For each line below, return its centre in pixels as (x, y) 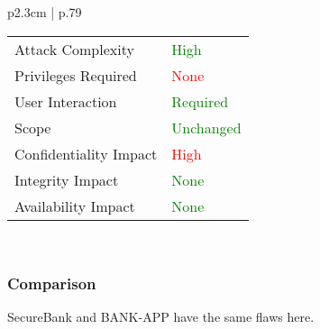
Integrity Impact (67, 179)
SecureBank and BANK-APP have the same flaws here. (161, 317)
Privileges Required (76, 75)
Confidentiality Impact (86, 153)
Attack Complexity (74, 49)
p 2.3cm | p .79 (45, 12)
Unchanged (206, 127)
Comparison (52, 283)
